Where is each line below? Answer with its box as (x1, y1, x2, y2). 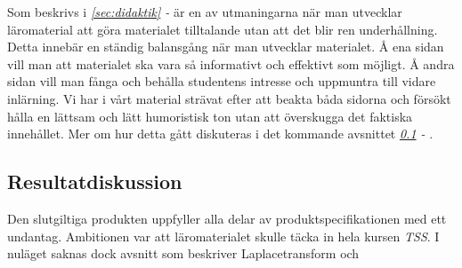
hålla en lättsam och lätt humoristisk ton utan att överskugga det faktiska (7, 106, 413, 125)
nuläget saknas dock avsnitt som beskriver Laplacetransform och (7, 244, 360, 263)
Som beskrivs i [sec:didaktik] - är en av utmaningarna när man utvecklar (7, 3, 402, 20)
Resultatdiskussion (7, 168, 182, 195)
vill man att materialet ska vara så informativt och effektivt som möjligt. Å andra (7, 54, 455, 73)
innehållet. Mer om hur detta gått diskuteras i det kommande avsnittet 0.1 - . (7, 124, 434, 143)
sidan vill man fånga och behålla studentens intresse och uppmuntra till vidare (7, 72, 436, 91)
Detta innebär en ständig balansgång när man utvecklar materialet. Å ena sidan (7, 37, 444, 56)
